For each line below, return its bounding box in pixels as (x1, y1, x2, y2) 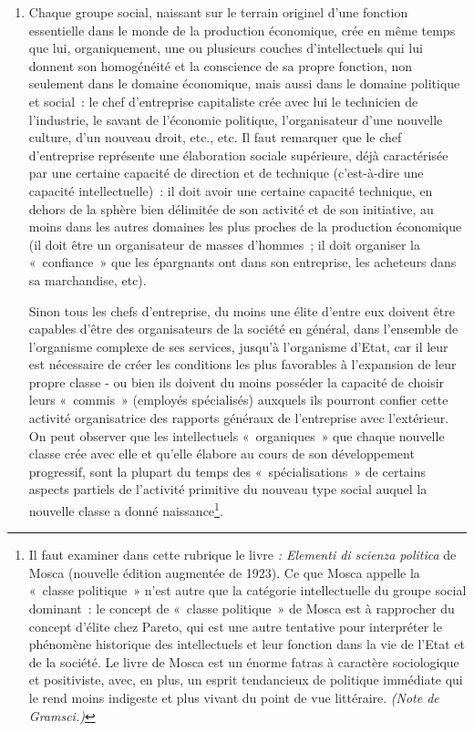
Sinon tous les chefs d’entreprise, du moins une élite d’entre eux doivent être (28, 301, 455, 320)
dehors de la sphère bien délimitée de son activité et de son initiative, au (28, 199, 434, 218)
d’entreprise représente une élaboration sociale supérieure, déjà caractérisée (28, 145, 448, 164)
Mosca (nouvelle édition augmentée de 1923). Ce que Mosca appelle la (28, 562, 420, 582)
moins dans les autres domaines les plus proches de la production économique (28, 217, 462, 236)
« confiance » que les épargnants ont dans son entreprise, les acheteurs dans (28, 253, 457, 272)
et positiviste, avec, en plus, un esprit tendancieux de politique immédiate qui (28, 670, 463, 689)
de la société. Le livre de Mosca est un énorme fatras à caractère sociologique (28, 652, 459, 671)
